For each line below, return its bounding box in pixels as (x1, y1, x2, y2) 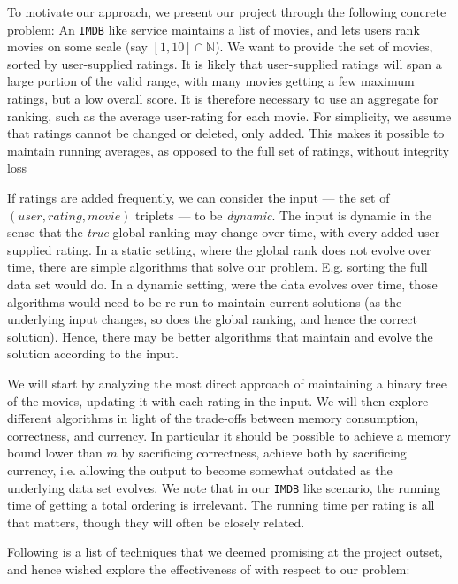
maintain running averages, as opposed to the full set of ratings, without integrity (7, 141, 449, 159)
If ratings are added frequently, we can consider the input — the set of (7, 188, 390, 206)
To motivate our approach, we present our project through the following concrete (7, 3, 447, 20)
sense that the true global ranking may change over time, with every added (7, 223, 414, 242)
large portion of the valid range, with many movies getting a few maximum (7, 72, 415, 90)
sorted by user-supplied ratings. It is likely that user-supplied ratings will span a (7, 54, 442, 73)
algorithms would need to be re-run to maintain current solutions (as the (7, 292, 402, 311)
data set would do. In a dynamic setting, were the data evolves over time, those (7, 274, 438, 293)
